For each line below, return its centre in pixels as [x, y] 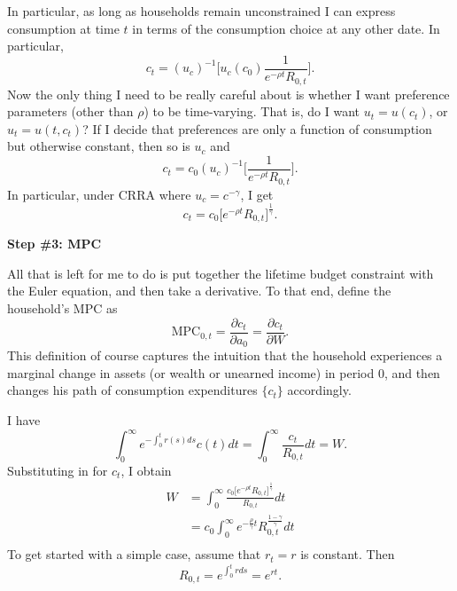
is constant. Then [348, 554]
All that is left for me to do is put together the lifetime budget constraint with [221, 273]
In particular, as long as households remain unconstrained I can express [201, 11]
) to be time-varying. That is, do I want [252, 111]
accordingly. [319, 390]
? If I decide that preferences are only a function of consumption [257, 128]
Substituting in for [58, 470]
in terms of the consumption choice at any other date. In [286, 28]
